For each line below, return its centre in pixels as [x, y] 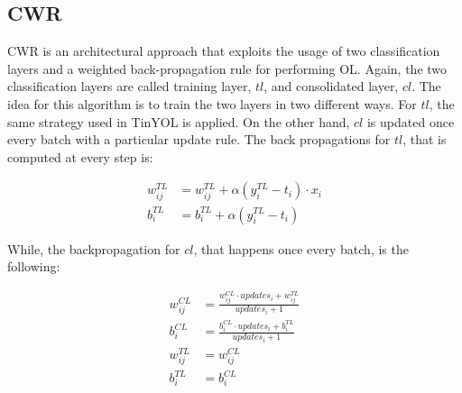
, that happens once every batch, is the [301, 248]
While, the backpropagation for [94, 248]
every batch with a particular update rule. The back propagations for [199, 139]
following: [34, 266]
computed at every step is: [80, 156]
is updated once [411, 121]
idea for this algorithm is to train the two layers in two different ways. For [212, 103]
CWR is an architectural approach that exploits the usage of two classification [224, 51]
